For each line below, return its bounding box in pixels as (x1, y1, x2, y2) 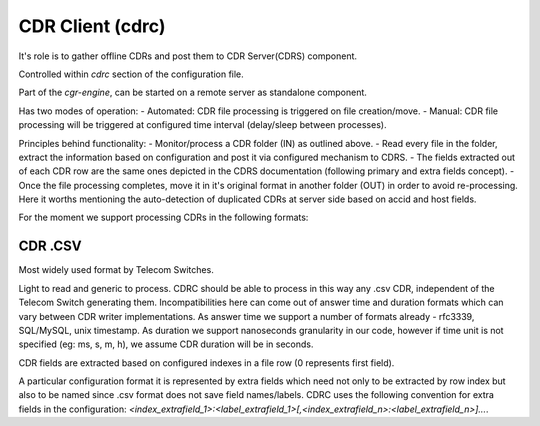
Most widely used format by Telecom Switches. (18, 264, 214, 276)
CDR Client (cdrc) (18, 15, 166, 37)
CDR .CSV (18, 238, 82, 255)
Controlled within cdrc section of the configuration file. (18, 68, 244, 80)
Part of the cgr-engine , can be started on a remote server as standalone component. (18, 86, 367, 99)
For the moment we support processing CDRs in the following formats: (18, 211, 309, 224)
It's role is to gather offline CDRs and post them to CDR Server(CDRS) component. (18, 50, 358, 62)
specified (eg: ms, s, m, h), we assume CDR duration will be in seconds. (18, 338, 314, 350)
